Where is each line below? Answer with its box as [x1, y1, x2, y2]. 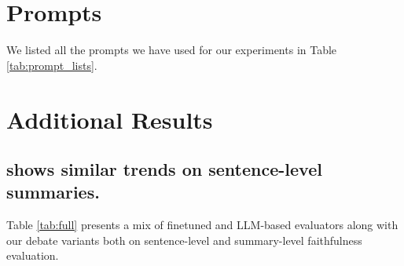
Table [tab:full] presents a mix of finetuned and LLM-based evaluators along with [6, 217, 398, 233]
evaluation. [6, 247, 59, 264]
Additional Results [6, 103, 213, 135]
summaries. [6, 180, 100, 204]
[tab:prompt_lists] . [6, 56, 97, 73]
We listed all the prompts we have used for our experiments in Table [6, 42, 337, 58]
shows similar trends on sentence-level [6, 157, 322, 181]
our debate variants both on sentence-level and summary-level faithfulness [6, 231, 362, 248]
